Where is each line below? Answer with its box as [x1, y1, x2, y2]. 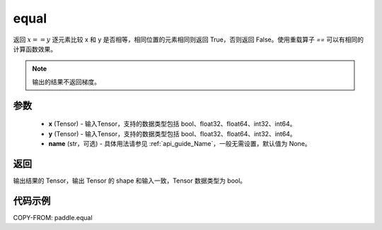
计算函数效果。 [13, 44, 57, 53]
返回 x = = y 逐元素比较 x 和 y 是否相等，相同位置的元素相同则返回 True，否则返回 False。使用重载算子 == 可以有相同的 [13, 35, 364, 44]
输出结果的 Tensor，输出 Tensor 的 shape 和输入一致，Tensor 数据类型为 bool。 [13, 176, 247, 185]
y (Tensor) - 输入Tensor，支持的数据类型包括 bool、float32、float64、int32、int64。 [48, 129, 296, 138]
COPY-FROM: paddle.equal [13, 213, 93, 222]
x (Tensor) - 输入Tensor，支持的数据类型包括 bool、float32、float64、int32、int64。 [48, 120, 296, 128]
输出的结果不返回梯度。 [32, 78, 100, 86]
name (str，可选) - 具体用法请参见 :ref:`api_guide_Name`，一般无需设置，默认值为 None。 [48, 139, 311, 147]
